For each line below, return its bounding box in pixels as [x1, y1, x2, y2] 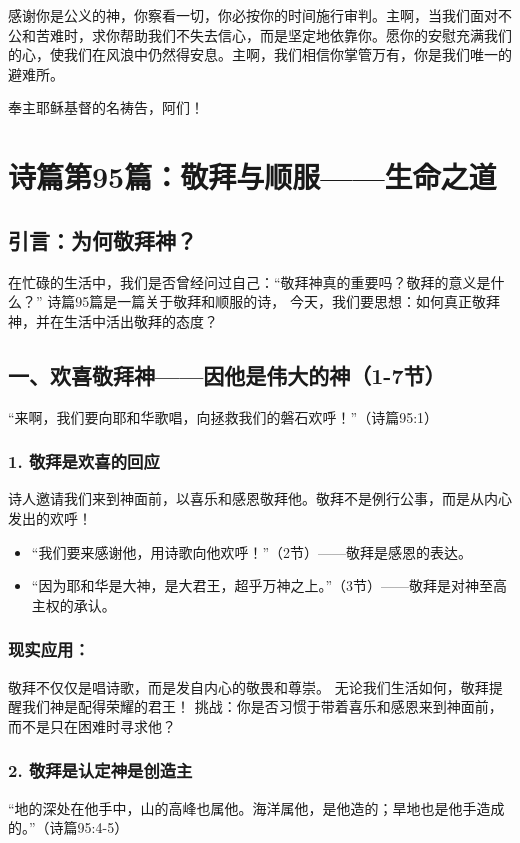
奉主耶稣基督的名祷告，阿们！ [8, 97, 204, 118]
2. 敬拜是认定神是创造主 [8, 758, 193, 783]
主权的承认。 [31, 594, 116, 615]
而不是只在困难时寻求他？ [8, 715, 176, 736]
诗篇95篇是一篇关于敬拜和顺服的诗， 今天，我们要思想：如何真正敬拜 [47, 291, 500, 312]
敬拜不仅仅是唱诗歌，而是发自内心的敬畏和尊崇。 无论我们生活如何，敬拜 [8, 676, 489, 697]
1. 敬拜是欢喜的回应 [8, 449, 160, 474]
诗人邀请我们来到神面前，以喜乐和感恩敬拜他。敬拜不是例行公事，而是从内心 [8, 488, 512, 509]
